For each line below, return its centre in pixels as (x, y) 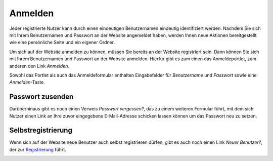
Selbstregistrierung (41, 130)
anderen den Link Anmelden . (39, 66)
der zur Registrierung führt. (38, 149)
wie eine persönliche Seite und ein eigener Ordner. (62, 43)
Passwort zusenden (41, 97)
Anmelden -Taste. (27, 82)
